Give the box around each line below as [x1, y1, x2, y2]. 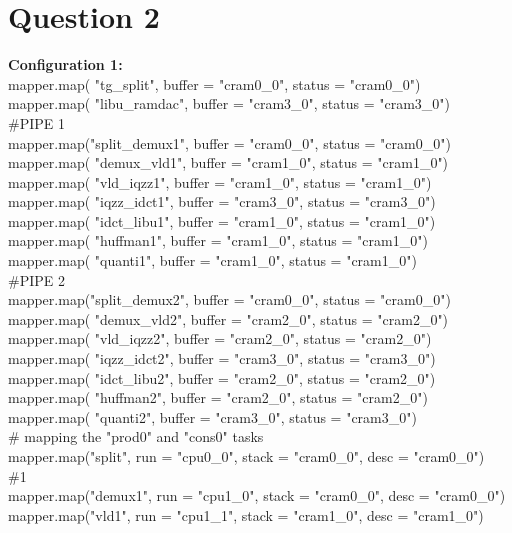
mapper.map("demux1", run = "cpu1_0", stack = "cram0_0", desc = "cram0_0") [8, 485, 506, 506]
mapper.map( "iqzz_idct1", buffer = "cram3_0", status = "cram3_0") [8, 191, 436, 212]
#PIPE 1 [8, 112, 65, 133]
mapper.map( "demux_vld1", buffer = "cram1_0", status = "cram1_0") [8, 152, 449, 173]
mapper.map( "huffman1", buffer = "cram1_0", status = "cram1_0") [8, 230, 428, 251]
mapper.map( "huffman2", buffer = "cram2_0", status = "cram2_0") [8, 387, 428, 408]
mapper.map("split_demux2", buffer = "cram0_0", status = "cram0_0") [8, 289, 451, 310]
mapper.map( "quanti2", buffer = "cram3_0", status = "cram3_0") [8, 406, 417, 427]
